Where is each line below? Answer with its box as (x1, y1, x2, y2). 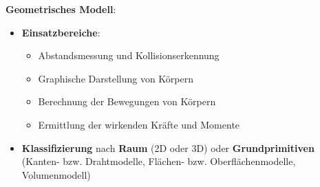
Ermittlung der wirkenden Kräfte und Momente (38, 117, 240, 131)
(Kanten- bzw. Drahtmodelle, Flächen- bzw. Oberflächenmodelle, (21, 154, 296, 168)
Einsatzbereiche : (21, 25, 100, 39)
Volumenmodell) (21, 167, 91, 181)
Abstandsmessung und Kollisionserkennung (38, 48, 220, 63)
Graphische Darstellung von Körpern (38, 71, 194, 85)
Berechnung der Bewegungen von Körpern (38, 94, 216, 109)
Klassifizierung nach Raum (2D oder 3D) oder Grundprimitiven (21, 140, 314, 155)
